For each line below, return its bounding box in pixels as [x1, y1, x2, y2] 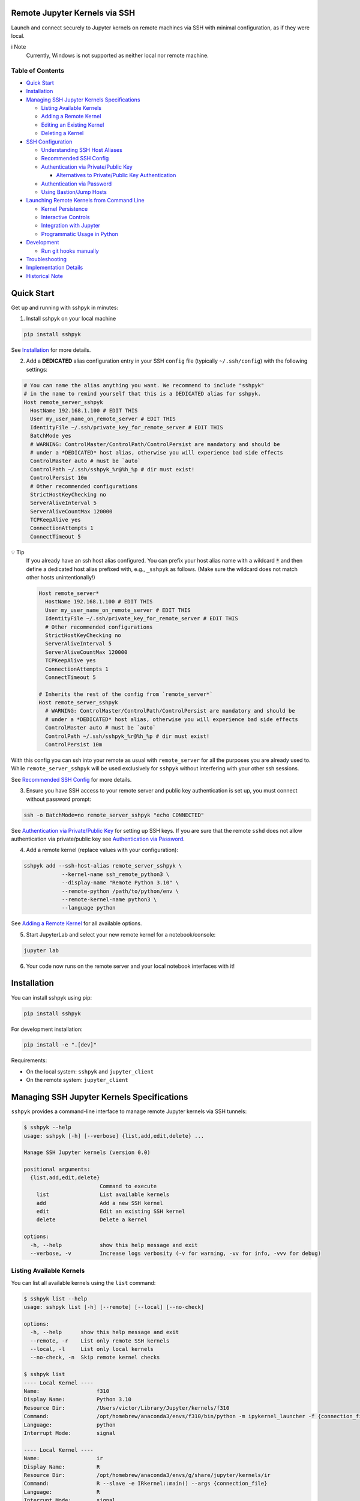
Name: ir [23, 1455, 103, 1462]
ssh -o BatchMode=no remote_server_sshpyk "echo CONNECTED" [23, 811, 205, 818]
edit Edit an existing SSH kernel [36, 1208, 185, 1215]
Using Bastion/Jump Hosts [41, 188, 107, 195]
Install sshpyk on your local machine [26, 315, 116, 322]
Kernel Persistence [41, 205, 88, 213]
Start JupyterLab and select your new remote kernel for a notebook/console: [26, 931, 216, 938]
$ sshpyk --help [23, 1124, 72, 1131]
